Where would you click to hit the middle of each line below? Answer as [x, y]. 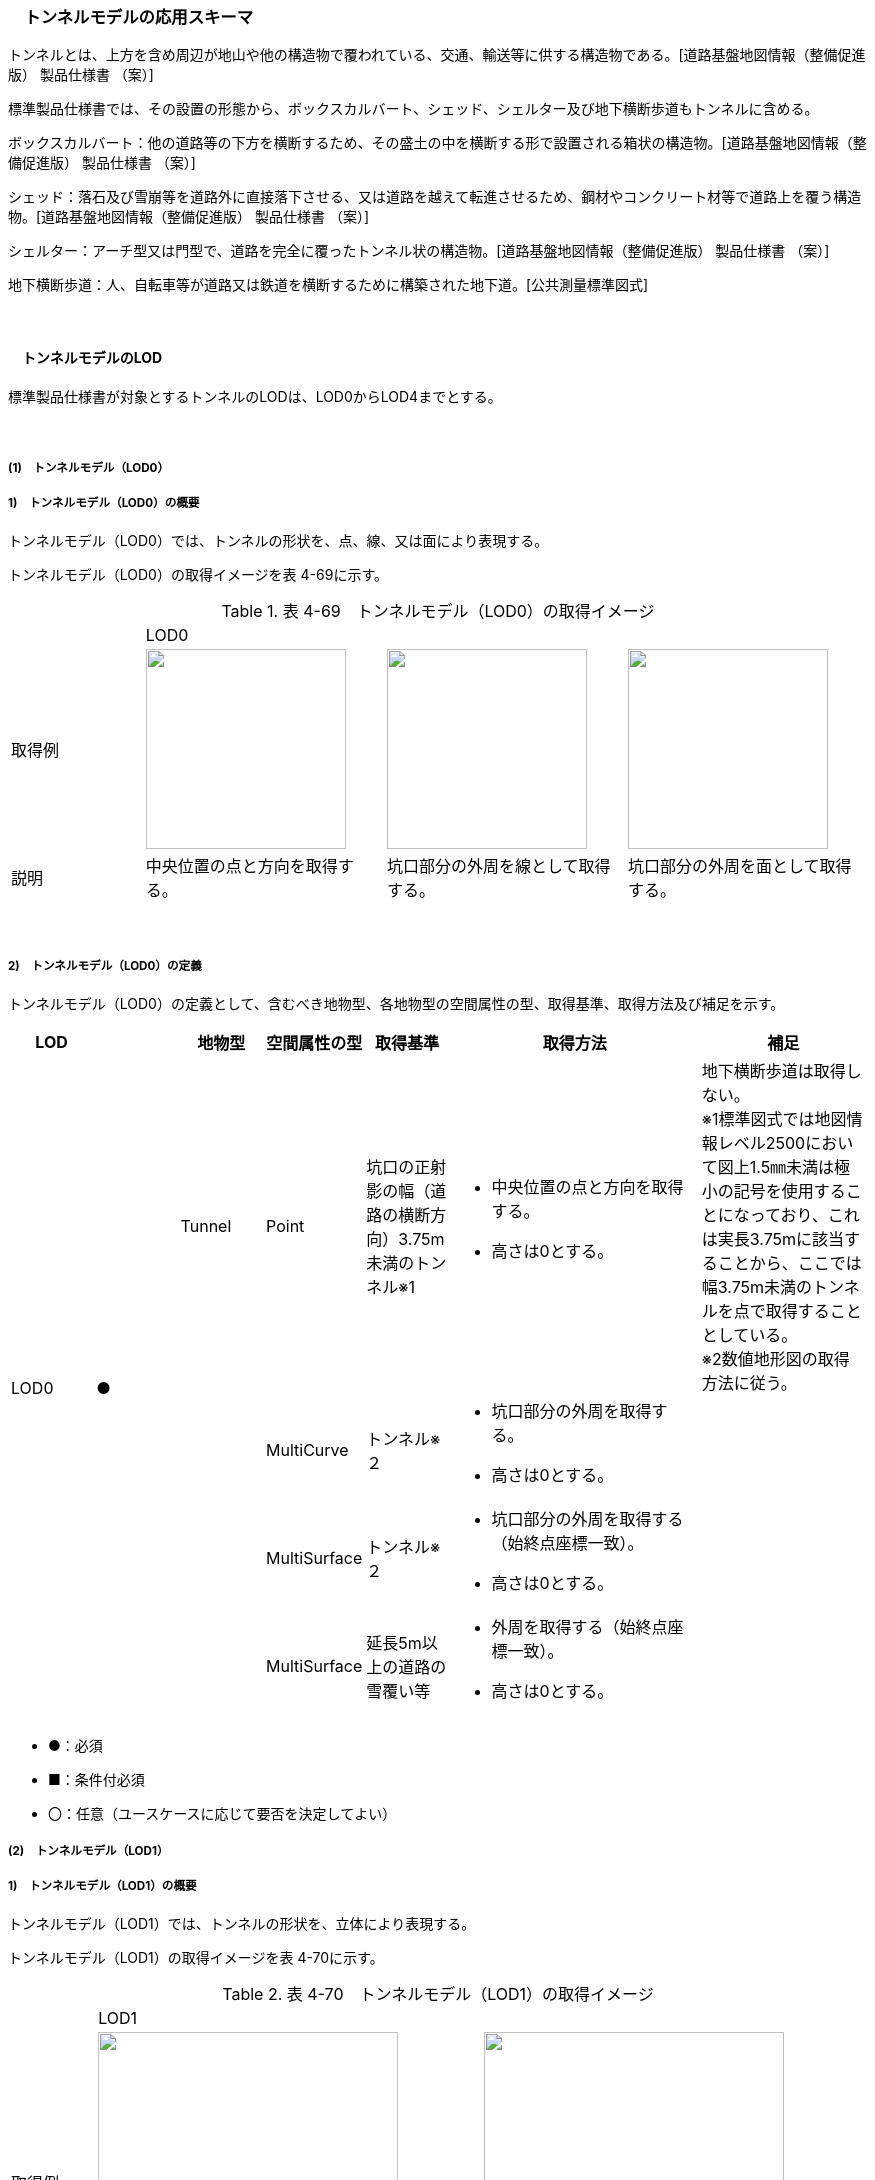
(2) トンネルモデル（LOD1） [88, 1850]
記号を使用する [789, 1190]
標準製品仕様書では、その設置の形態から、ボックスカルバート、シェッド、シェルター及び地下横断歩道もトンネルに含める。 [413, 109]
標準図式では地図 [782, 1118]
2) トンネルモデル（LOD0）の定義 [105, 966]
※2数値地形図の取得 [775, 1358]
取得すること [813, 1310]
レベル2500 [761, 1142]
